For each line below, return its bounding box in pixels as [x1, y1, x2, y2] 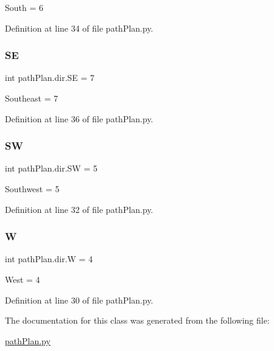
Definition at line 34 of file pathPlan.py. [5, 21, 153, 34]
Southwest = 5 [5, 182, 60, 195]
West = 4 [5, 273, 40, 285]
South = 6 [5, 1, 44, 13]
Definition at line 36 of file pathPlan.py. [5, 112, 153, 125]
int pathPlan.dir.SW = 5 [5, 162, 97, 175]
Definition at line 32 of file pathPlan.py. [5, 203, 153, 215]
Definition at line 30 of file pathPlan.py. [5, 293, 153, 306]
